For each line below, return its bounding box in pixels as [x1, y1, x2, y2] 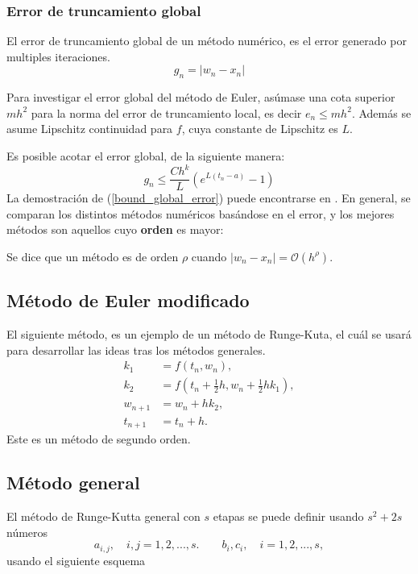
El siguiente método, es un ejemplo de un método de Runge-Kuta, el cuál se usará [6, 326, 412, 343]
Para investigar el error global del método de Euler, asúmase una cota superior [6, 89, 395, 106]
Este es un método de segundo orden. [6, 430, 191, 447]
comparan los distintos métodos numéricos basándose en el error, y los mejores [6, 205, 395, 222]
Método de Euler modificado [6, 288, 250, 313]
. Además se [351, 104, 412, 121]
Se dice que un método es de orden [6, 247, 179, 264]
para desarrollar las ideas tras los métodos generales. [6, 341, 266, 358]
